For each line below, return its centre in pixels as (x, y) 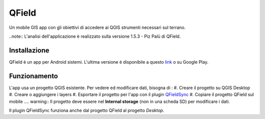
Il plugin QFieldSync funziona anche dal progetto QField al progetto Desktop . (87, 110)
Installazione (29, 50)
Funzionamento (34, 76)
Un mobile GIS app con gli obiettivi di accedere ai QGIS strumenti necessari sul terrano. (97, 27)
